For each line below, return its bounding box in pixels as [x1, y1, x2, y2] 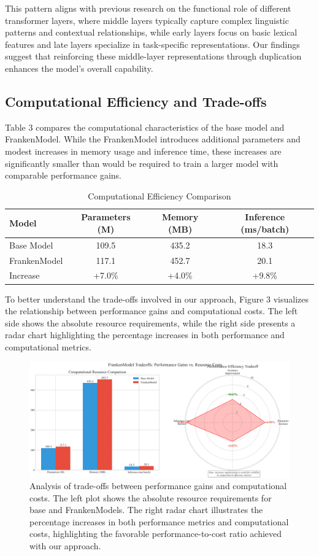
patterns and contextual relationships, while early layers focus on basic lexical [5, 26, 298, 39]
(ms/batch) [240, 222, 290, 235]
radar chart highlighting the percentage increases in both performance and [5, 328, 285, 341]
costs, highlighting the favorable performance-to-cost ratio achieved [29, 527, 282, 540]
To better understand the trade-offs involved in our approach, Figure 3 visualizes [5, 292, 309, 305]
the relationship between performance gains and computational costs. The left [5, 304, 298, 317]
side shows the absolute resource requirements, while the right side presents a [5, 316, 296, 329]
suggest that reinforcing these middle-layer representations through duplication [5, 50, 302, 63]
